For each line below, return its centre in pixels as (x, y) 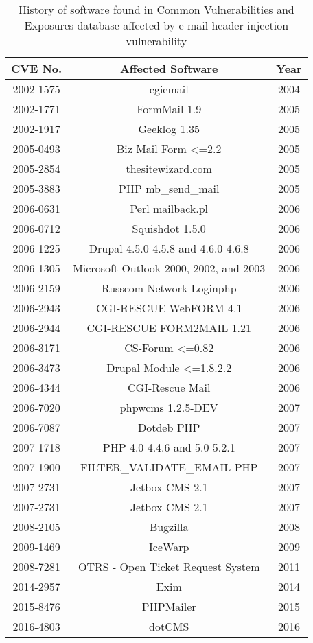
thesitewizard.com (169, 168)
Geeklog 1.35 (169, 129)
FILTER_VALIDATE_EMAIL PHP (169, 467)
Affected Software (169, 68)
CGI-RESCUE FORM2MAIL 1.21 (169, 328)
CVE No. (37, 68)
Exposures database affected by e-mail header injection (156, 25)
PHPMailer (169, 606)
